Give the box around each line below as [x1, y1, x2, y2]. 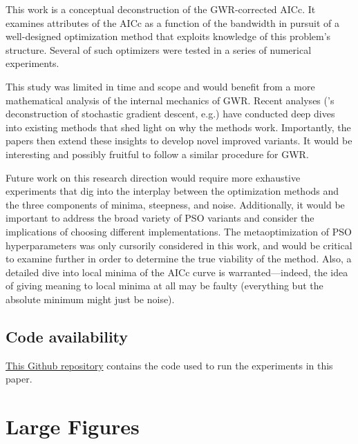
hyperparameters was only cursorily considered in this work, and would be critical [6, 238, 352, 252]
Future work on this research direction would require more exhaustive [6, 170, 301, 184]
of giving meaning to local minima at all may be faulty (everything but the [6, 278, 323, 293]
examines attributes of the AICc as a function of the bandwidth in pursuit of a [6, 15, 340, 30]
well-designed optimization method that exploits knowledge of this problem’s [6, 29, 331, 44]
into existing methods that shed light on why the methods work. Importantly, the [6, 119, 351, 134]
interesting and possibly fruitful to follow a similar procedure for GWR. [6, 146, 309, 161]
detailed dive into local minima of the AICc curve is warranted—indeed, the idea [6, 264, 348, 279]
